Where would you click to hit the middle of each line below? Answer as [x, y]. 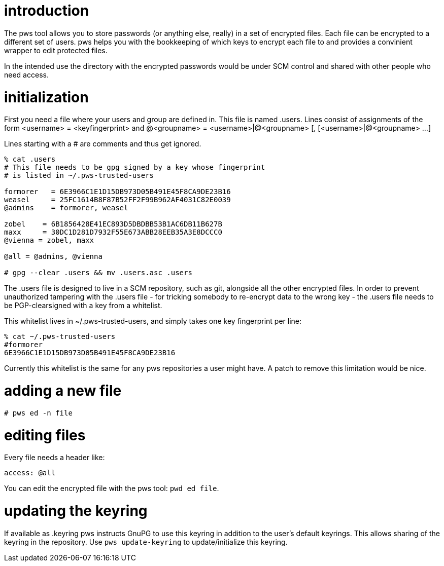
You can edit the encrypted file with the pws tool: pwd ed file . [112, 488]
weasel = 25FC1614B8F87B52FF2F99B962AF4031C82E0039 [117, 200]
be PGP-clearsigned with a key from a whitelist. [83, 306]
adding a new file [63, 391]
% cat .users [30, 159]
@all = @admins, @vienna [53, 257]
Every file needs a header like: [55, 458]
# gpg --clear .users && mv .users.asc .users [98, 273]
